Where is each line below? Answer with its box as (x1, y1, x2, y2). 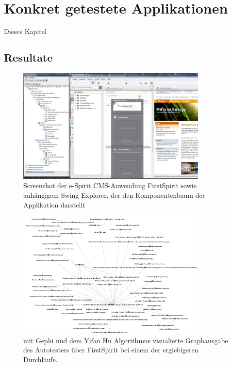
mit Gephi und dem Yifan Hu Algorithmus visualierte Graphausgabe (23, 335, 228, 345)
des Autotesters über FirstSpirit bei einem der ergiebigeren (23, 345, 199, 355)
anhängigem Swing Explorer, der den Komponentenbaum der (23, 190, 205, 200)
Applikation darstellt (23, 199, 85, 209)
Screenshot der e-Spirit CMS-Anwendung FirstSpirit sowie (23, 180, 197, 191)
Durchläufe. (23, 354, 58, 364)
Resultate (4, 50, 53, 65)
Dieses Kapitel (4, 26, 47, 36)
